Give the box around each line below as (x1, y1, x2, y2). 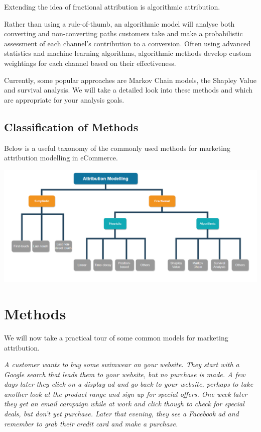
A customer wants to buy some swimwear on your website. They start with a (4, 359, 239, 370)
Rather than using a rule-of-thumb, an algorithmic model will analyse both (4, 18, 235, 29)
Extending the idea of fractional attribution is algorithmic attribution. (4, 2, 220, 12)
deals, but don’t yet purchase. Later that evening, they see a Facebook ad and (4, 408, 239, 419)
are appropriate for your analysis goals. (4, 94, 124, 105)
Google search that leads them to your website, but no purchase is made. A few (4, 369, 245, 379)
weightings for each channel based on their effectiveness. (4, 57, 176, 68)
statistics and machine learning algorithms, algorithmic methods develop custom (4, 48, 251, 58)
